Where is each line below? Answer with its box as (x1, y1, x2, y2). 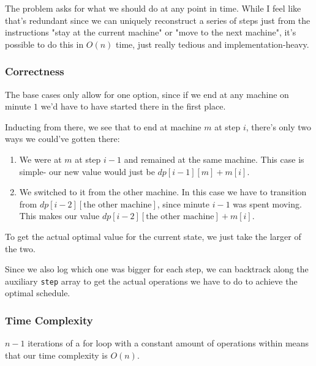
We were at (19, 152, 62, 165)
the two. (5, 242, 36, 255)
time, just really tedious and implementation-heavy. (116, 37, 309, 50)
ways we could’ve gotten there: (5, 132, 120, 145)
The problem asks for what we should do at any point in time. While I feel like (5, 2, 301, 14)
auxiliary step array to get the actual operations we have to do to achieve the (5, 274, 298, 287)
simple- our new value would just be (19, 165, 155, 177)
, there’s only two (246, 120, 312, 133)
